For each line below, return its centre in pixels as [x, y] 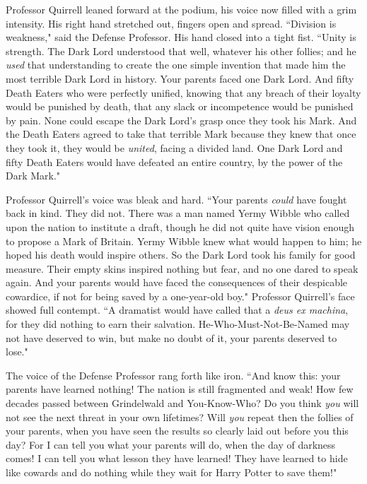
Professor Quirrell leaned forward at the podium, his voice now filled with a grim [181, 9]
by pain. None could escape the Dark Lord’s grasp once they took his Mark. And [181, 120]
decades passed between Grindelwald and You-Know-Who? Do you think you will [182, 403]
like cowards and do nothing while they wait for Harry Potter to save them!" [171, 472]
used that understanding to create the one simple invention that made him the [176, 65]
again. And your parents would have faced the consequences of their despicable [177, 282]
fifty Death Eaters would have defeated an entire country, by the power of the [174, 161]
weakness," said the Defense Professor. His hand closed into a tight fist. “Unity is [181, 37]
